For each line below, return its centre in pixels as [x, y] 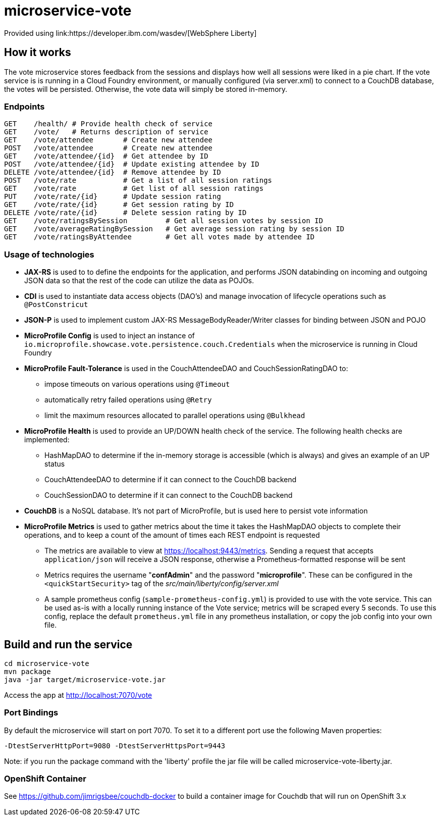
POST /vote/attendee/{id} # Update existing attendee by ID [132, 164]
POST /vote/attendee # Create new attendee [108, 148]
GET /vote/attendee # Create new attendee [108, 140]
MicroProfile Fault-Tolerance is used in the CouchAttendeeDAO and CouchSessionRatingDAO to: [186, 369]
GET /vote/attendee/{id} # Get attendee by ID [106, 156]
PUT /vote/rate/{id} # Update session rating [113, 197]
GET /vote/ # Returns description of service [106, 132]
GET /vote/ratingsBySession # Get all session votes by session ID [164, 221]
